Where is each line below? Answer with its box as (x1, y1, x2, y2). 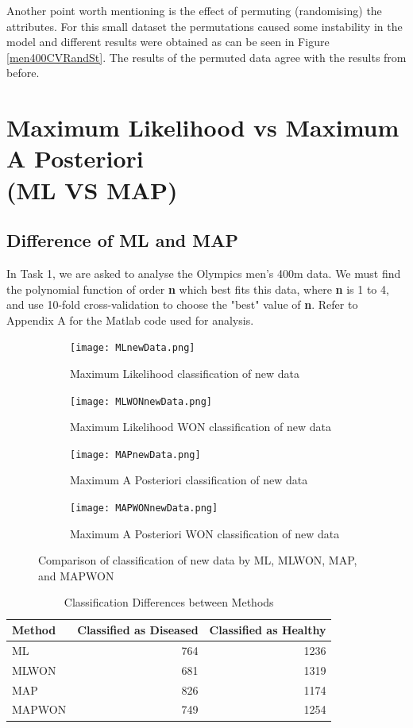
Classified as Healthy (209, 622, 326, 638)
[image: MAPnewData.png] (70, 449, 201, 460)
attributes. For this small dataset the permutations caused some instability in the (6, 17, 403, 34)
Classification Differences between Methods (64, 594, 274, 611)
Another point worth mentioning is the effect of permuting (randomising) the (6, 2, 382, 18)
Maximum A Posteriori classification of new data (70, 472, 308, 488)
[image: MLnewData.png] (70, 342, 195, 354)
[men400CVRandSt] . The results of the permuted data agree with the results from (6, 48, 407, 65)
